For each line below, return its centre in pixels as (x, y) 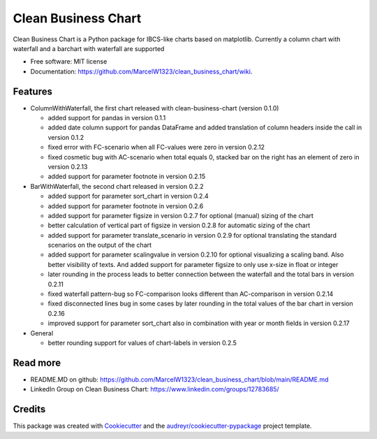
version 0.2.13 (68, 166)
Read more (37, 362)
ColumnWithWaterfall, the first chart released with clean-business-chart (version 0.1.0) (155, 108)
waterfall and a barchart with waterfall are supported (89, 48)
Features (32, 91)
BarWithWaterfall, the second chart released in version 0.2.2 (117, 186)
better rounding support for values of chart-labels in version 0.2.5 (142, 343)
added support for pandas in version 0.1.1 (107, 118)
